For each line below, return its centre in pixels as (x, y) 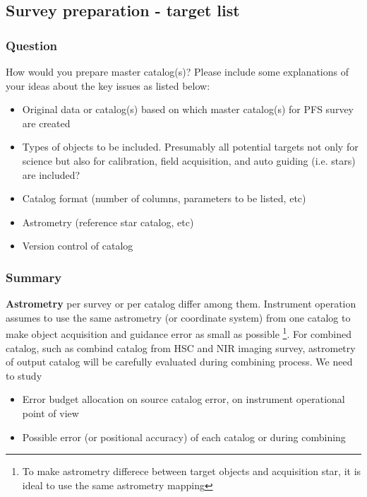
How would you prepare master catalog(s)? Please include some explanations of (177, 71)
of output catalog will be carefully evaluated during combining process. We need (179, 362)
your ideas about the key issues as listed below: (108, 85)
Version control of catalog (78, 246)
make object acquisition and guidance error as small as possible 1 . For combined (179, 333)
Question (32, 45)
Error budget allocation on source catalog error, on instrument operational (183, 399)
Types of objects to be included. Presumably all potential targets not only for (190, 147)
